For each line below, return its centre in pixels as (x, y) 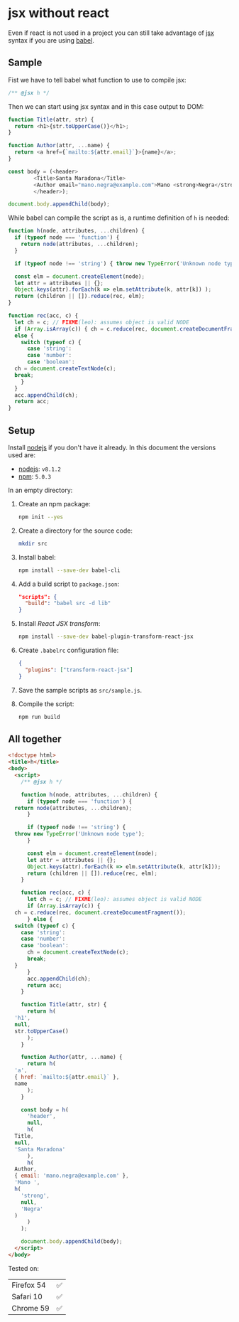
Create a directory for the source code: (76, 531)
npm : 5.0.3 (35, 476)
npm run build (39, 717)
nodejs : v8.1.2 (39, 469)
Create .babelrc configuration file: (68, 650)
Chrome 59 (30, 1308)
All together (35, 739)
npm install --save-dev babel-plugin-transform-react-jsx (106, 637)
